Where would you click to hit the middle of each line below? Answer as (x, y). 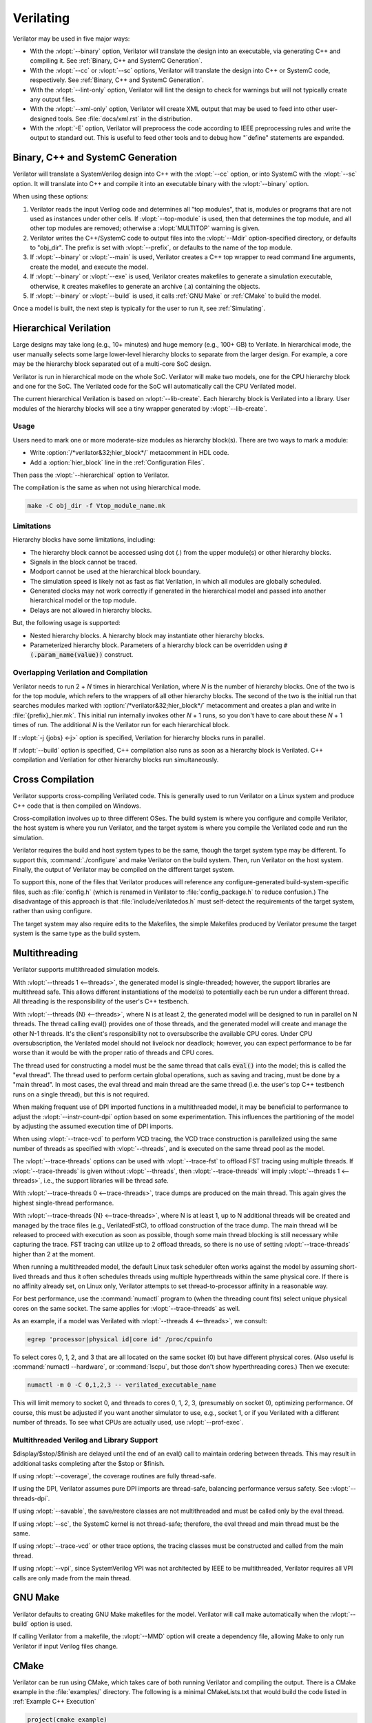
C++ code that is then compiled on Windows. (77, 806)
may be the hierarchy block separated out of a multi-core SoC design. (112, 364)
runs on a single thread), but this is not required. (81, 1094)
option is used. (51, 1624)
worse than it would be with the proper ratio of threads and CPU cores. (113, 1053)
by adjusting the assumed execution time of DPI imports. (93, 1126)
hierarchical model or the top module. (83, 600)
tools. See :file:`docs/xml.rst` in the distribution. (125, 119)
